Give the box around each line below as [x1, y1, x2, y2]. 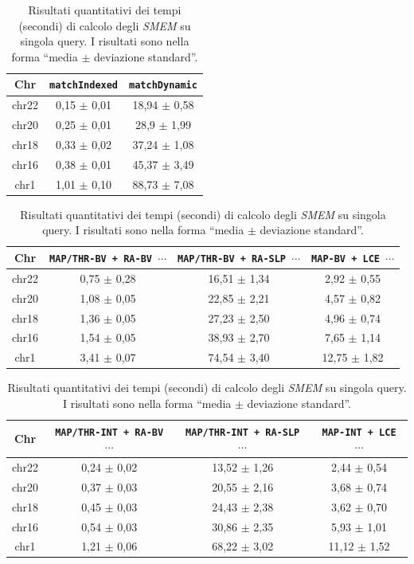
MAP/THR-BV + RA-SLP [178, 253, 287, 264]
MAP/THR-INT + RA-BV [55, 426, 164, 438]
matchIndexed [49, 80, 119, 92]
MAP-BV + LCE [311, 253, 380, 264]
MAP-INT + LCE [322, 426, 396, 438]
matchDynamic [129, 80, 197, 92]
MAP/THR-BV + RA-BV [49, 253, 152, 264]
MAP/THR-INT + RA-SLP [186, 426, 300, 438]
